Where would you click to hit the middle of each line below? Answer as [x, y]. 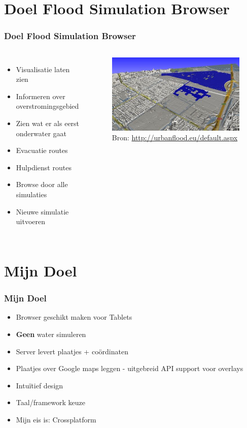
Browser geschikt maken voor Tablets [74, 317]
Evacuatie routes [42, 150]
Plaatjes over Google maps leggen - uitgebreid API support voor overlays [130, 368]
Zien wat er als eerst [48, 123]
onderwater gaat [41, 133]
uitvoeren [31, 221]
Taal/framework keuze [50, 402]
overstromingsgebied [47, 106]
